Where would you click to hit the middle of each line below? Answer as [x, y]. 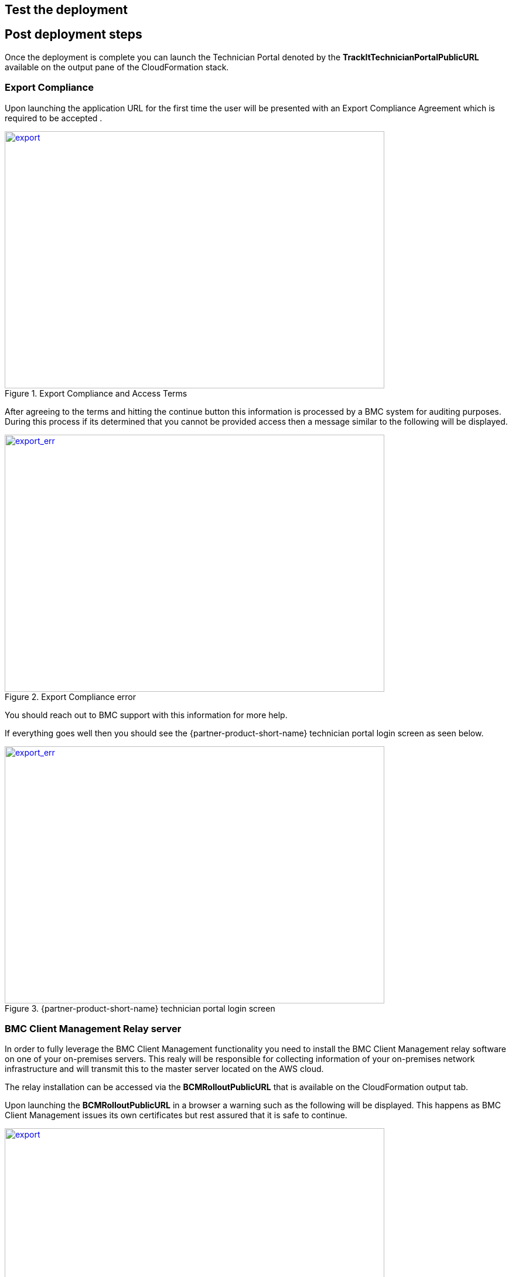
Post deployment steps [74, 35]
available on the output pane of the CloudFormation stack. [117, 67]
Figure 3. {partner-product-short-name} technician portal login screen [140, 1008]
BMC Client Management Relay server [93, 1028]
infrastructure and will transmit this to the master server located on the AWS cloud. [164, 1069]
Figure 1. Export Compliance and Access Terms [96, 393]
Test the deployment [66, 10]
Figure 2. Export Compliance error [71, 696]
